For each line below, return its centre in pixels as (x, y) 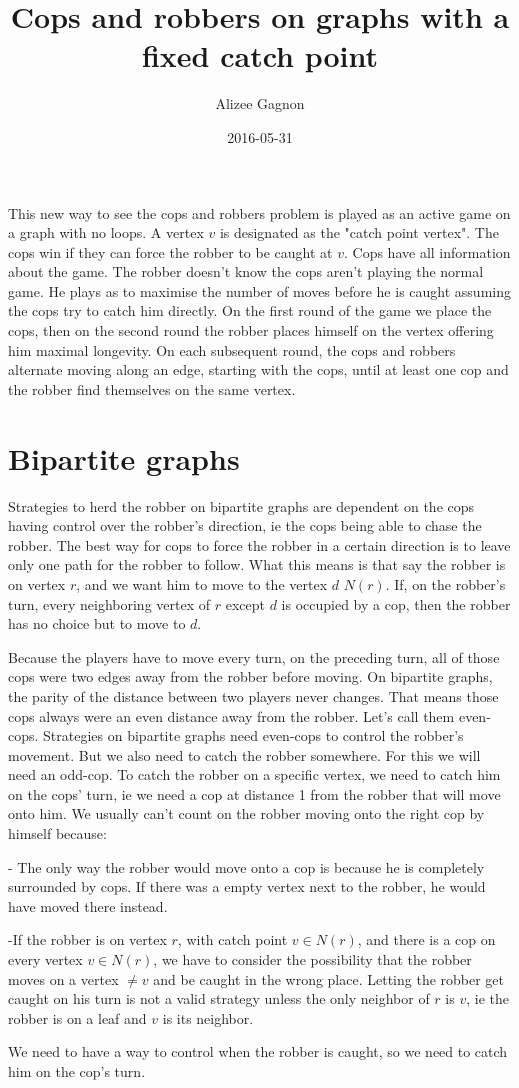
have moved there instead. (88, 905)
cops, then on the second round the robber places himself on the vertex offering (251, 330)
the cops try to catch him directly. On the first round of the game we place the (250, 310)
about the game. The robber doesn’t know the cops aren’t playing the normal (246, 271)
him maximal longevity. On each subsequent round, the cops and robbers (232, 349)
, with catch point (232, 939)
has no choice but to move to (97, 623)
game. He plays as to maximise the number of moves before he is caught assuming (259, 290)
